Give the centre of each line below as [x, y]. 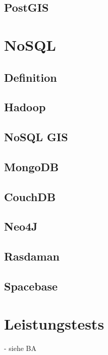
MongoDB [32, 166]
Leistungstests [54, 323]
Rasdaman [32, 256]
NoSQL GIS [36, 137]
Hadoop [25, 107]
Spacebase [31, 286]
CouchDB [30, 196]
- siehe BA [20, 348]
